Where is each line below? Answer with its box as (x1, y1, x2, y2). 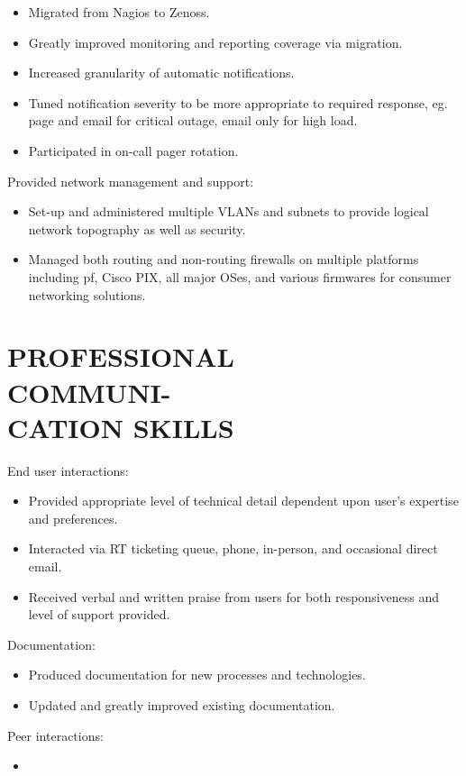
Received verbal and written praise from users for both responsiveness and (28, 587, 440, 606)
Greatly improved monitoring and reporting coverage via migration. (28, 32, 403, 51)
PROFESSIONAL (7, 338, 235, 375)
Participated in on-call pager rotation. (28, 141, 239, 160)
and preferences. (28, 508, 118, 527)
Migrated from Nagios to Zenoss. (28, 3, 210, 21)
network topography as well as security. (28, 219, 246, 238)
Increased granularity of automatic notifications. (28, 63, 295, 82)
